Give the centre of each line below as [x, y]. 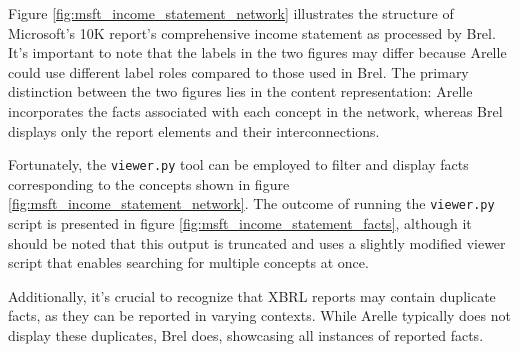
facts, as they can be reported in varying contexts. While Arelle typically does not [259, 315]
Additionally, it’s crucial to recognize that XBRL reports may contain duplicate [252, 295]
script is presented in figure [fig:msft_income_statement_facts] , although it [240, 223]
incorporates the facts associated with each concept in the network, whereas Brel [255, 110]
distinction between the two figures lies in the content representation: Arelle [240, 91]
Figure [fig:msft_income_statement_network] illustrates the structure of [231, 13]
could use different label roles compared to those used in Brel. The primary [238, 71]
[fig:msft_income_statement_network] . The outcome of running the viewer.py [251, 203]
